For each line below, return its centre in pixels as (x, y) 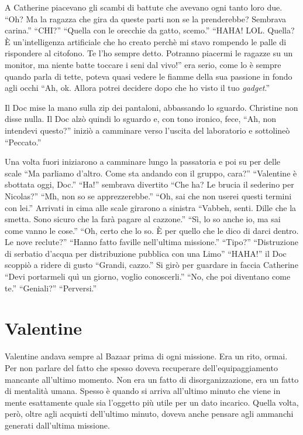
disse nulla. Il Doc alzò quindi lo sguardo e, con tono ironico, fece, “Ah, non (141, 119)
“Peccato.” (23, 142)
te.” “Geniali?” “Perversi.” (51, 288)
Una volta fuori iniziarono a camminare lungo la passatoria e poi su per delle (143, 162)
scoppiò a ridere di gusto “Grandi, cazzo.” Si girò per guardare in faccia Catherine (151, 265)
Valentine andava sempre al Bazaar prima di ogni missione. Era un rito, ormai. (146, 356)
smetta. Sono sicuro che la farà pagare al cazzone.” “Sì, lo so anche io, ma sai (143, 219)
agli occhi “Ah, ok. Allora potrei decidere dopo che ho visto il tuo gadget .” (137, 88)
